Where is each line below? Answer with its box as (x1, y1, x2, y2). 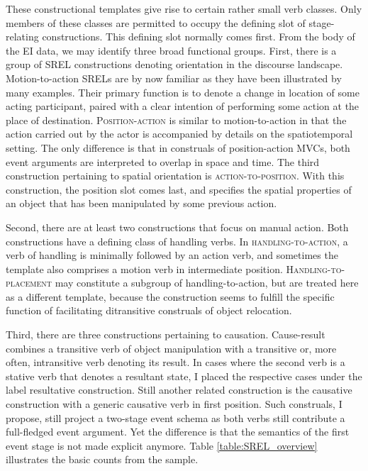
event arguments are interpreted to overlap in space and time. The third (6, 154, 320, 169)
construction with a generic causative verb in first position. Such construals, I (6, 397, 342, 411)
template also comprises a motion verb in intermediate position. (6, 261, 283, 276)
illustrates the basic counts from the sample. (6, 452, 199, 467)
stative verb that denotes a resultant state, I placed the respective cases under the (6, 368, 362, 383)
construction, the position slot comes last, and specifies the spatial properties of (6, 182, 352, 196)
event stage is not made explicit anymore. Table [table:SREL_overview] (6, 438, 318, 453)
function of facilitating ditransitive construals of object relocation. (6, 303, 292, 318)
